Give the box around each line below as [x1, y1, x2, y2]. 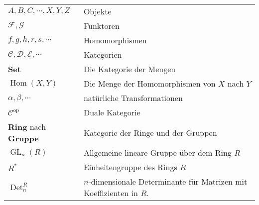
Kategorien [83, 49, 122, 60]
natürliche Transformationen [83, 92, 183, 103]
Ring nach [8, 121, 46, 132]
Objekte [83, 5, 112, 17]
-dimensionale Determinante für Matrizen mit [88, 176, 248, 187]
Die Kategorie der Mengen [83, 63, 176, 75]
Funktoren [83, 20, 120, 31]
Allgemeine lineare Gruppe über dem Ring [83, 147, 232, 158]
